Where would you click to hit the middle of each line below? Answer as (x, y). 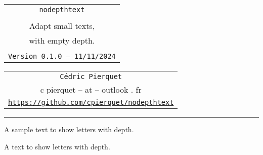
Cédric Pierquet (91, 76)
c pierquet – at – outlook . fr (91, 89)
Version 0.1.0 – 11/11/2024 (62, 56)
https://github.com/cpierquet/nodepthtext (91, 102)
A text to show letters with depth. (57, 146)
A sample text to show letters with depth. (69, 129)
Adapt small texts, (62, 26)
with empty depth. (62, 40)
